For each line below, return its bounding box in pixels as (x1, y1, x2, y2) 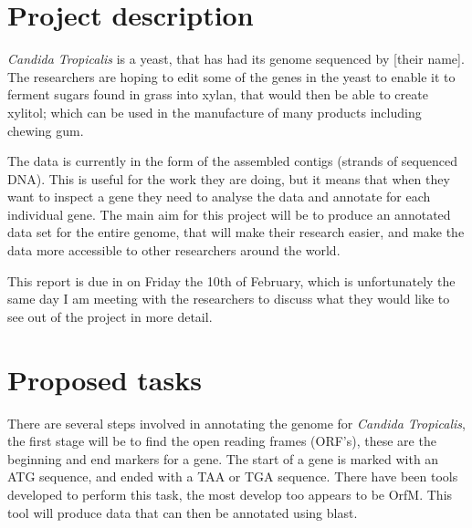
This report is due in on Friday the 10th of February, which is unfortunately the (7, 271, 456, 290)
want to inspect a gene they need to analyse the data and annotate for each (7, 187, 431, 206)
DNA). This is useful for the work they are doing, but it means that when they (7, 169, 450, 188)
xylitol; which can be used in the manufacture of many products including (7, 102, 422, 121)
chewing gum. (7, 120, 84, 140)
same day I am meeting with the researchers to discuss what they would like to (7, 289, 450, 308)
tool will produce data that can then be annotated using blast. (7, 502, 358, 522)
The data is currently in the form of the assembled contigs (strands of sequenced (7, 151, 457, 171)
